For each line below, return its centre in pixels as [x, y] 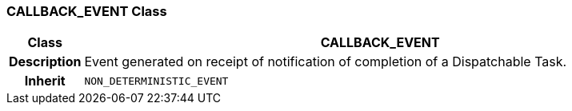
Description [45, 62]
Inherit [45, 81]
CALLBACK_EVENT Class [87, 11]
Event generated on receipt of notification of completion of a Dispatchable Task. [326, 62]
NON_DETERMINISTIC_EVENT [156, 81]
